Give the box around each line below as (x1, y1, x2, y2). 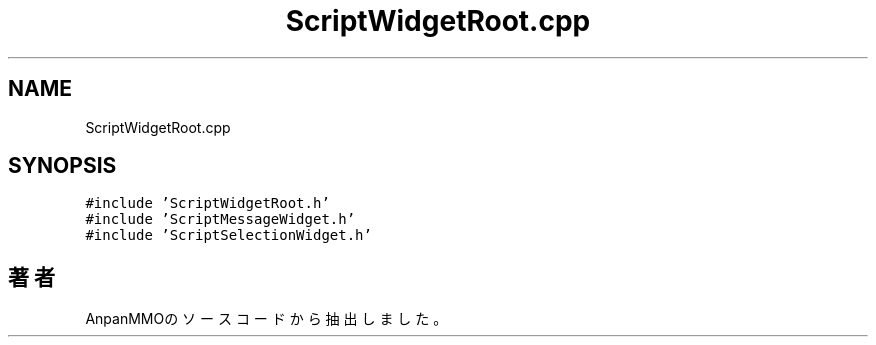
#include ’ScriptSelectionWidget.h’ (85, 227, 372, 244)
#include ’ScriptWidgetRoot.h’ (85, 195, 330, 212)
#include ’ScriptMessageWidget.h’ (85, 211, 356, 228)
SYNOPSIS (8, 153, 117, 179)
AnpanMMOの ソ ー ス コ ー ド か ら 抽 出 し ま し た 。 (85, 310, 448, 328)
